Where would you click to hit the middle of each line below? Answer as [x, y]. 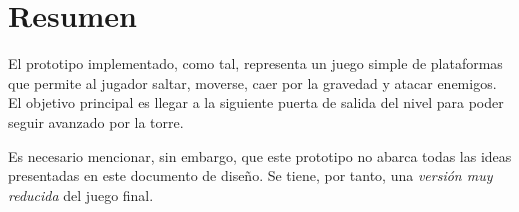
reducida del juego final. [81, 194]
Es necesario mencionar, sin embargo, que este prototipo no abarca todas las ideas [260, 155]
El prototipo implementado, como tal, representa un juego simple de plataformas [255, 63]
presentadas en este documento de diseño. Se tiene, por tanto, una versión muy [250, 175]
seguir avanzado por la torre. [96, 121]
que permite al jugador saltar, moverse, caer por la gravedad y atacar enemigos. [252, 82]
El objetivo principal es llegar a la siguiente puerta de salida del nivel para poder [256, 102]
